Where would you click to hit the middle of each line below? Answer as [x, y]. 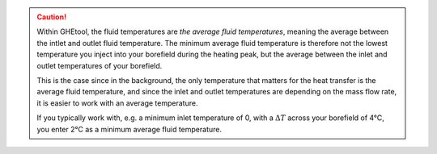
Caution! [52, 17]
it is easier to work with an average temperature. [117, 103]
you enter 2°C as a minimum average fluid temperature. [129, 129]
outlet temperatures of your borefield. [100, 65]
